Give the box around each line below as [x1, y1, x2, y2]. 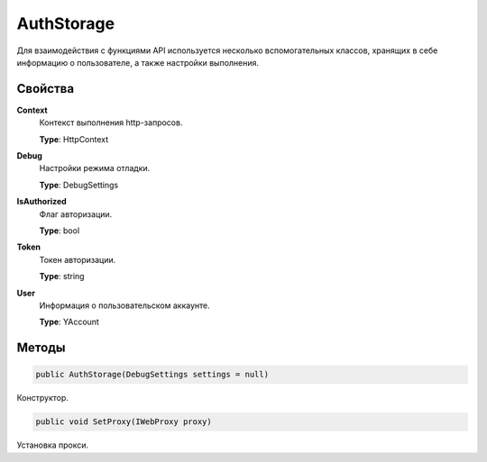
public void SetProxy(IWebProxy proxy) [35, 417, 212, 427]
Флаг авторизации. [39, 208, 113, 220]
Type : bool [39, 225, 80, 236]
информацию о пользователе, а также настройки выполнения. [16, 57, 260, 68]
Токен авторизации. [39, 254, 116, 265]
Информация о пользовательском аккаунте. [39, 300, 211, 311]
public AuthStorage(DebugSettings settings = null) [35, 369, 270, 380]
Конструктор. [16, 393, 69, 403]
